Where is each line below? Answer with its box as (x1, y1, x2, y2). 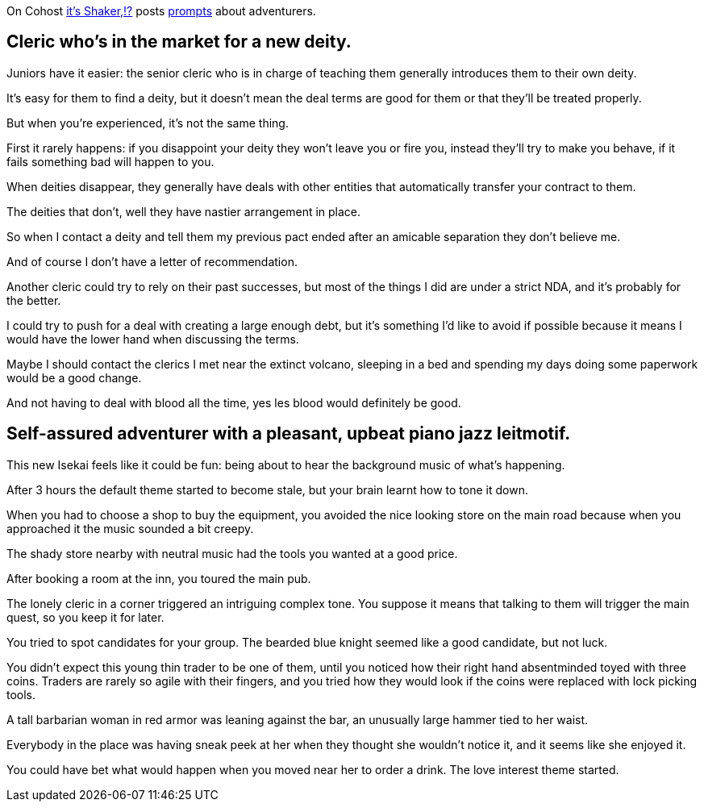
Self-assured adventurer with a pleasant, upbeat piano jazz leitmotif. (6, 423, 571, 444)
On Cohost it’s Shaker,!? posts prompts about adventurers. (6, 4, 316, 18)
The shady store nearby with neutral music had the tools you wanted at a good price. (6, 546, 458, 560)
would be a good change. (6, 370, 142, 385)
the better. (6, 293, 61, 307)
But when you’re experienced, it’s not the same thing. (6, 115, 289, 130)
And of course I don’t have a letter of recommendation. (6, 254, 298, 269)
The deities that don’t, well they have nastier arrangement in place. (6, 204, 361, 219)
